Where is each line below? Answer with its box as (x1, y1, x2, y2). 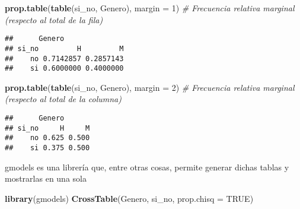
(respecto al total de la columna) (5, 93, 122, 105)
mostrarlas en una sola (5, 172, 87, 185)
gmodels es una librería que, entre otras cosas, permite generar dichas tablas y (5, 160, 289, 173)
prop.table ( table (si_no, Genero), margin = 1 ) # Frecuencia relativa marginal (5, 2, 295, 14)
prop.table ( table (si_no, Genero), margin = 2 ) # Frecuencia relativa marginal (5, 81, 295, 93)
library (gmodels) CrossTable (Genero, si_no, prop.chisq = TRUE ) (5, 192, 254, 204)
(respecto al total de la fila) (5, 13, 103, 26)
